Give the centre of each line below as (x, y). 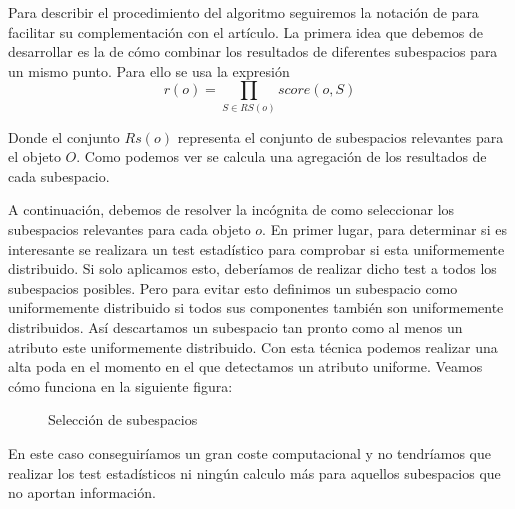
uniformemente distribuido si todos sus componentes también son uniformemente (256, 307)
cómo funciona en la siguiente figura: (120, 385)
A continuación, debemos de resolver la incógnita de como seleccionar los (231, 209)
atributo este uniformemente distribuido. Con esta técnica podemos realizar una (253, 346)
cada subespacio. (59, 175)
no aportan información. (82, 492)
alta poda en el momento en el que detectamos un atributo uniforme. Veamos (245, 366)
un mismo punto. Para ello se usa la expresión (149, 70)
